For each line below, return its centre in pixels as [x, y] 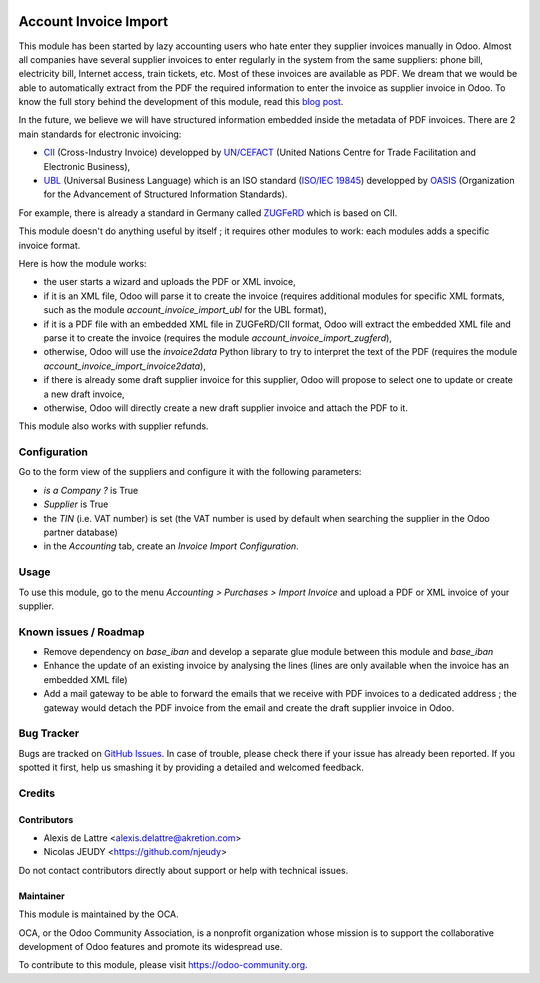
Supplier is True [76, 504]
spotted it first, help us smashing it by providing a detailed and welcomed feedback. [191, 767]
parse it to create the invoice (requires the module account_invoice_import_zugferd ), [217, 337]
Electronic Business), [87, 166]
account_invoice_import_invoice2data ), [125, 366]
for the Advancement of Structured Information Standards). [165, 194]
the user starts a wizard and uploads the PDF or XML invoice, [170, 282]
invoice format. [49, 245]
